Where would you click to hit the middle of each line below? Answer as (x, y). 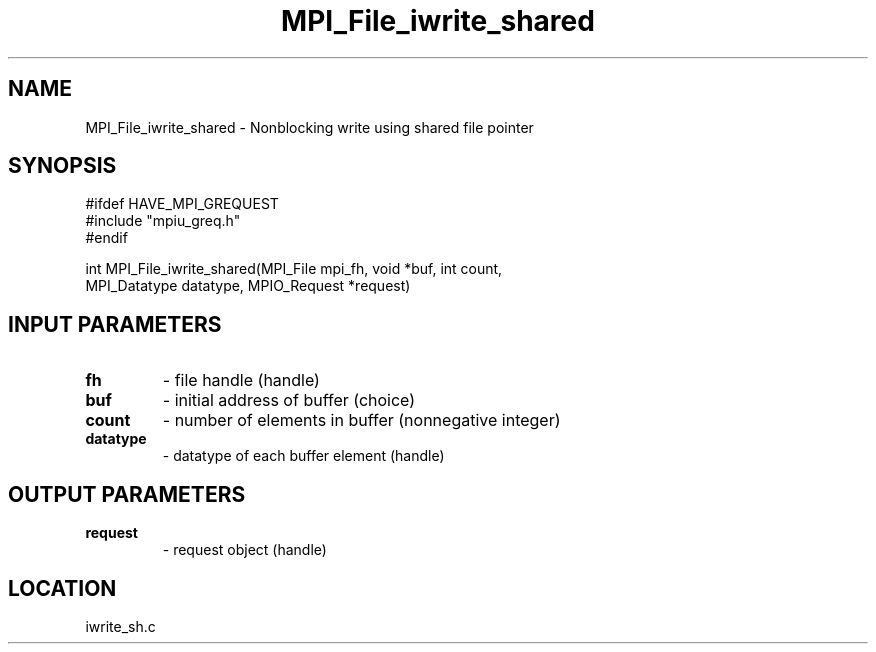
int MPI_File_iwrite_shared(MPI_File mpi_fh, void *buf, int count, (294, 269)
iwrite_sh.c (120, 626)
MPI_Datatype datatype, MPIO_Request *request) (248, 286)
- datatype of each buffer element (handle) (303, 456)
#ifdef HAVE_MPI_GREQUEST (182, 204)
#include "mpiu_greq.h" (163, 221)
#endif (106, 238)
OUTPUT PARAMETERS (127, 494)
